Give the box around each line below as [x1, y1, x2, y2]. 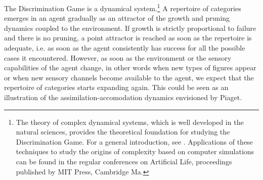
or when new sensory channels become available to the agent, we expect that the [4, 72, 254, 82]
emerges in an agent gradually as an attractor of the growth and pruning [4, 13, 230, 23]
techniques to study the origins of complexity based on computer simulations [16, 146, 254, 157]
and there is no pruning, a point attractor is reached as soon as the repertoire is [4, 32, 252, 43]
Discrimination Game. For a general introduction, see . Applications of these [16, 136, 253, 147]
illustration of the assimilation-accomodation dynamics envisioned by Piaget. [4, 92, 242, 102]
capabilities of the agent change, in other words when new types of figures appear [4, 62, 256, 73]
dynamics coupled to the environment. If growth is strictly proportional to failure [4, 22, 256, 33]
